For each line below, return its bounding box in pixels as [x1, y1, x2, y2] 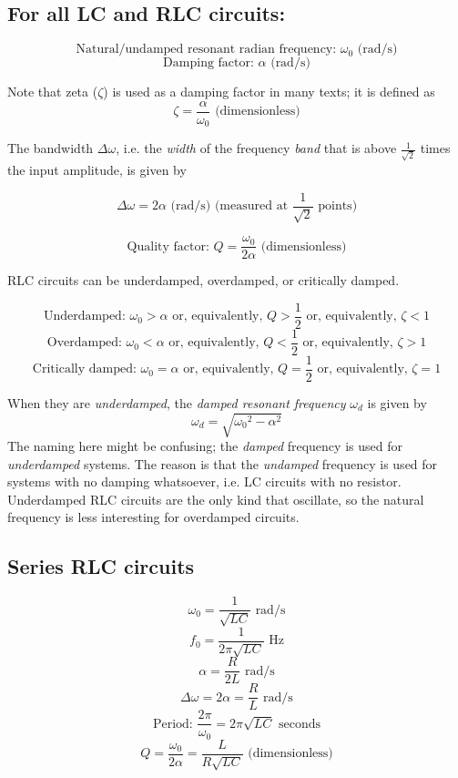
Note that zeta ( [7, 82, 98, 101]
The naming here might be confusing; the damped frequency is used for [7, 436, 402, 456]
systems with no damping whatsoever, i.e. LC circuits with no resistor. [7, 472, 402, 491]
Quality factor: [127, 240, 209, 253]
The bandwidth [7, 138, 94, 158]
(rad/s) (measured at [170, 200, 289, 213]
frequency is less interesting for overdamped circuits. [7, 507, 300, 527]
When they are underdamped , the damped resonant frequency [7, 393, 346, 412]
